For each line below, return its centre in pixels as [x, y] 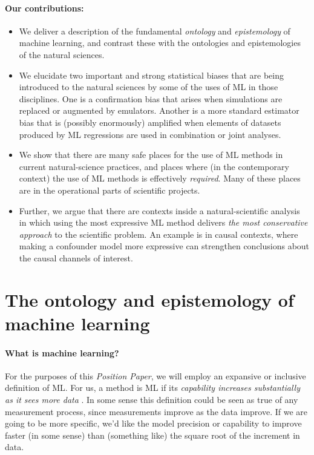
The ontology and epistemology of [149, 299]
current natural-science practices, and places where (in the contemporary [154, 166]
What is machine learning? [62, 352]
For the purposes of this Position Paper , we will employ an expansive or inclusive [155, 375]
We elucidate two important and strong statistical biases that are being [152, 75]
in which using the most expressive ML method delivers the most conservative [163, 222]
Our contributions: [44, 8]
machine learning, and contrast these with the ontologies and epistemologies [160, 43]
